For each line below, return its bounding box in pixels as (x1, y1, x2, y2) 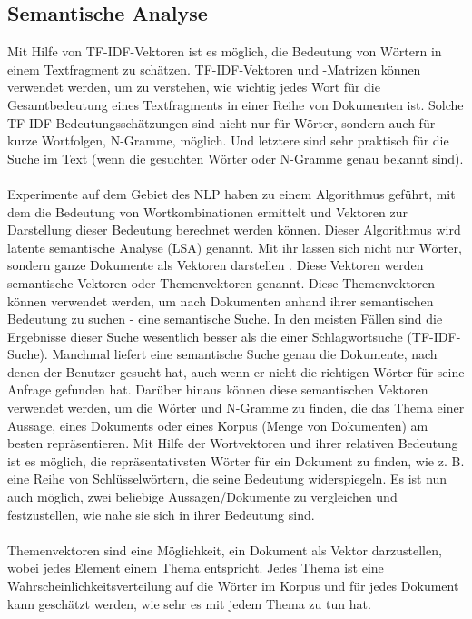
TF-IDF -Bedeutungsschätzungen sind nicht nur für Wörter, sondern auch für (7, 113, 436, 132)
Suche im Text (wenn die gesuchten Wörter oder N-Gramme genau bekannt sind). (7, 148, 464, 167)
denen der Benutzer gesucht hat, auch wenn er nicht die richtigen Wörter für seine (7, 362, 465, 381)
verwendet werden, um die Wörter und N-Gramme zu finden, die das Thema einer (7, 398, 465, 417)
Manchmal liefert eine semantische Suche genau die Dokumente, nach (52, 344, 438, 364)
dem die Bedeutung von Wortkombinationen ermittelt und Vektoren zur (7, 202, 408, 221)
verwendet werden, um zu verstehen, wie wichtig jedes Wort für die (7, 77, 380, 96)
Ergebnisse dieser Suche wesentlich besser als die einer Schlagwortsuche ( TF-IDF (7, 326, 457, 345)
